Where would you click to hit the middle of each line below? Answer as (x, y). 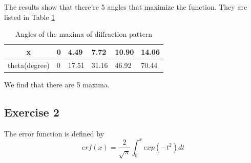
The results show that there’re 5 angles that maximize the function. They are (126, 7)
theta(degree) (29, 65)
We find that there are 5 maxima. (57, 84)
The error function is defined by (54, 133)
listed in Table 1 (30, 17)
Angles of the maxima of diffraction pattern (84, 34)
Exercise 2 (32, 112)
